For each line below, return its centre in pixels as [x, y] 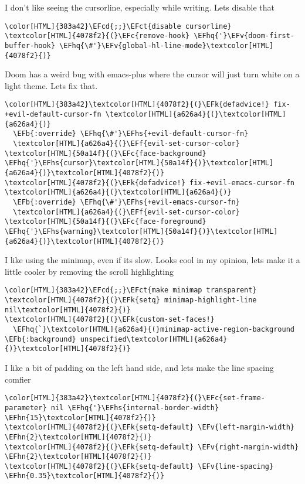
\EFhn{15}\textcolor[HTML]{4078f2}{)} [80, 417]
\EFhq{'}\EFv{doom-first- [244, 36]
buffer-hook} [30, 45]
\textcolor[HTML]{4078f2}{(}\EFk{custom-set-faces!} [110, 320]
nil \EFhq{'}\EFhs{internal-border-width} [135, 408]
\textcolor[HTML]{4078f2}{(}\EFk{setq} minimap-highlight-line [131, 300]
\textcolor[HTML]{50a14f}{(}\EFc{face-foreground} [106, 222]
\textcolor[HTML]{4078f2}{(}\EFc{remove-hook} [97, 36]
